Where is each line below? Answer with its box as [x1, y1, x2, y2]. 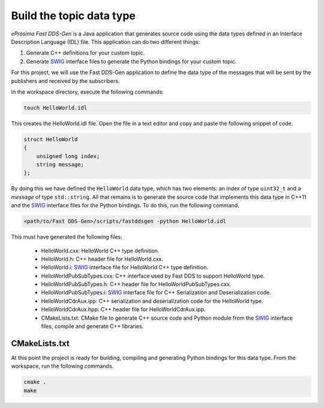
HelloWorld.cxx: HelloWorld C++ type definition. [41, 247, 160, 254]
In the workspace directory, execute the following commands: [11, 88, 164, 96]
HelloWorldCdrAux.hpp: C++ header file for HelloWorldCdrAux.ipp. [41, 306, 206, 313]
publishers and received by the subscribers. [11, 77, 120, 84]
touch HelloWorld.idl [23, 104, 88, 111]
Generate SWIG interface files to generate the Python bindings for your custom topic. [26, 58, 237, 65]
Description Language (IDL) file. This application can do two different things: [11, 38, 200, 45]
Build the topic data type [11, 9, 136, 22]
